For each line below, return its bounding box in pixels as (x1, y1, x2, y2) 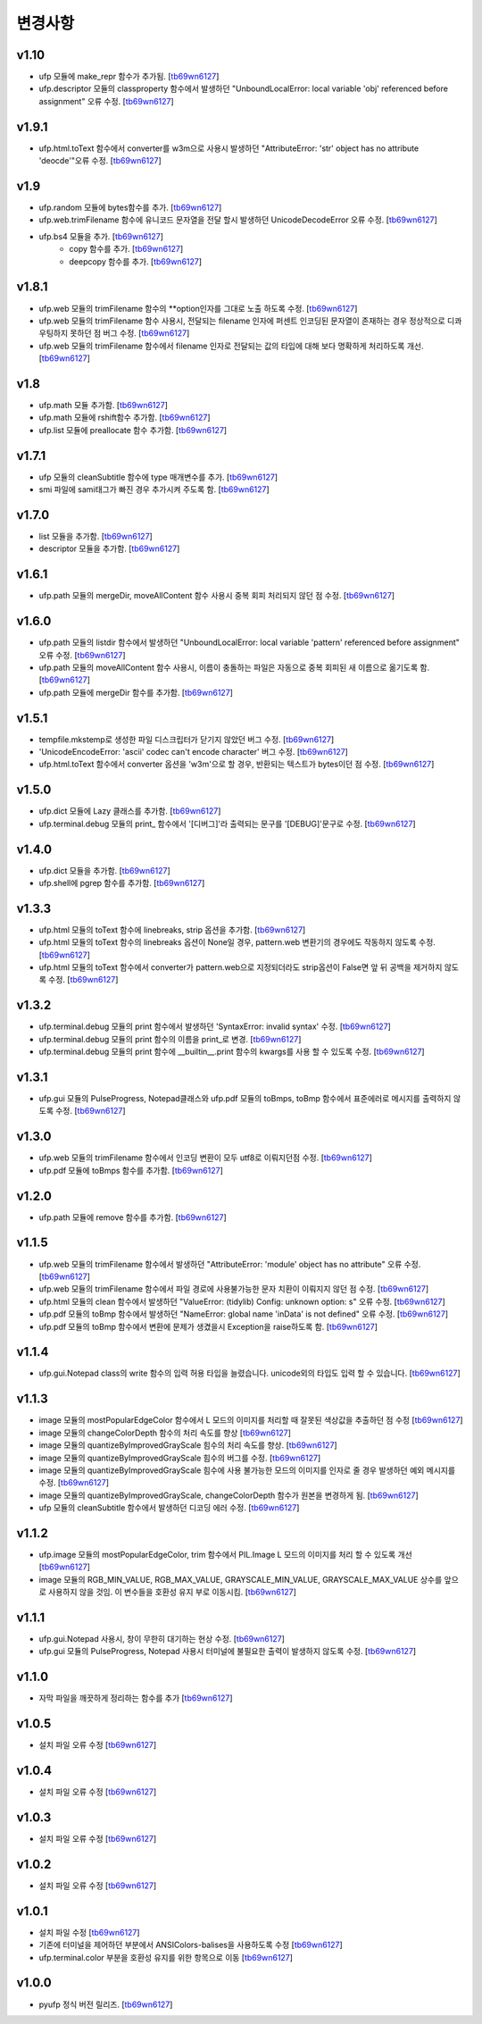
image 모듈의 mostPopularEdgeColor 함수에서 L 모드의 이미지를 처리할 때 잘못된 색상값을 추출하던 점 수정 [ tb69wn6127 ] (38, 1415, 463, 1426)
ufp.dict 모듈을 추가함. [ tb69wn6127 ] (38, 865, 171, 875)
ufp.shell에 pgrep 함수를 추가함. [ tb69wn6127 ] (38, 878, 205, 889)
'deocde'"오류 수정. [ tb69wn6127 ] (38, 155, 162, 166)
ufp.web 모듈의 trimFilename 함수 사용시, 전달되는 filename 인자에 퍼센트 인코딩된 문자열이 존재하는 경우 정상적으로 (38, 315, 445, 326)
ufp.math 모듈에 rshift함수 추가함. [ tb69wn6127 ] (38, 412, 211, 423)
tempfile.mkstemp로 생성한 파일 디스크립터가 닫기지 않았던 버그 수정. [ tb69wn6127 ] (38, 733, 335, 745)
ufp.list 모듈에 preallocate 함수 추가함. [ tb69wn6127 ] (38, 424, 228, 435)
